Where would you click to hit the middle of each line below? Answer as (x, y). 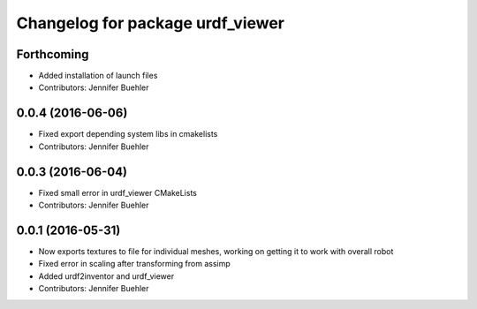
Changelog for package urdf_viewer (151, 23)
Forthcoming (53, 54)
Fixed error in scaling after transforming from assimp (135, 264)
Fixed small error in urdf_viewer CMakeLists (118, 192)
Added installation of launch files (98, 76)
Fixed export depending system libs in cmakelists (128, 134)
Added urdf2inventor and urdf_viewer (106, 276)
